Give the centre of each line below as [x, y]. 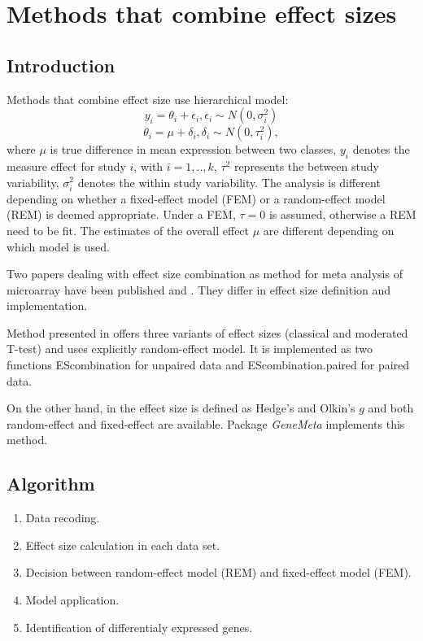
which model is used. [58, 246]
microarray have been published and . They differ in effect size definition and [199, 289]
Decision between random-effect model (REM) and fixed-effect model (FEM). [218, 572]
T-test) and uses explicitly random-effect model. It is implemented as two [190, 349]
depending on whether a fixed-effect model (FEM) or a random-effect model [196, 198]
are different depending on [329, 230]
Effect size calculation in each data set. [123, 545]
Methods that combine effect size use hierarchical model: [148, 99]
